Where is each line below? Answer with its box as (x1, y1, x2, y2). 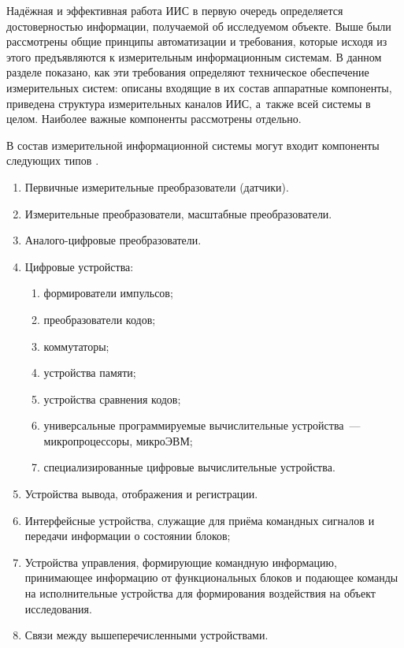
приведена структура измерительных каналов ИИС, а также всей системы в (6, 95, 371, 111)
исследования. (24, 600, 92, 616)
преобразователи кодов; (43, 311, 156, 327)
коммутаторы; (43, 337, 109, 354)
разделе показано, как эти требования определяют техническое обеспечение (6, 64, 369, 80)
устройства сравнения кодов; (43, 390, 181, 407)
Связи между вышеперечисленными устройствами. (24, 627, 269, 643)
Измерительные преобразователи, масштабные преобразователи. (24, 205, 332, 222)
